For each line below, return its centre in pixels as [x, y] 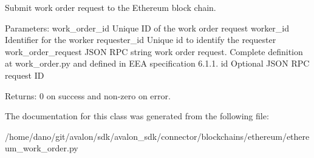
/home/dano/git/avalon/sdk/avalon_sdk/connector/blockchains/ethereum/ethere [157, 136]
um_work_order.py [42, 148]
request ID [25, 75]
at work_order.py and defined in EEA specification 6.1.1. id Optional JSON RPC [157, 63]
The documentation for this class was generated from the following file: [137, 116]
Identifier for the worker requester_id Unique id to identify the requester [141, 40]
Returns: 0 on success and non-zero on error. [88, 95]
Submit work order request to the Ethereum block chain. [111, 7]
